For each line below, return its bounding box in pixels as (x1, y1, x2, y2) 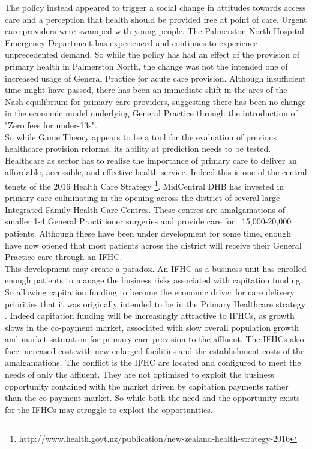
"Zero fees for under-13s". (5, 118, 97, 131)
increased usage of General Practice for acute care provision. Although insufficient (5, 71, 306, 84)
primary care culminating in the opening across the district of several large (5, 191, 280, 204)
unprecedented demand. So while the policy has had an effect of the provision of (5, 48, 300, 61)
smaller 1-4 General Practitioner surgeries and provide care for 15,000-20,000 (5, 215, 292, 228)
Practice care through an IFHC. (5, 250, 122, 263)
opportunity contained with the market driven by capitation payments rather (5, 379, 289, 392)
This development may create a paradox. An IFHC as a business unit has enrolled (5, 262, 307, 274)
